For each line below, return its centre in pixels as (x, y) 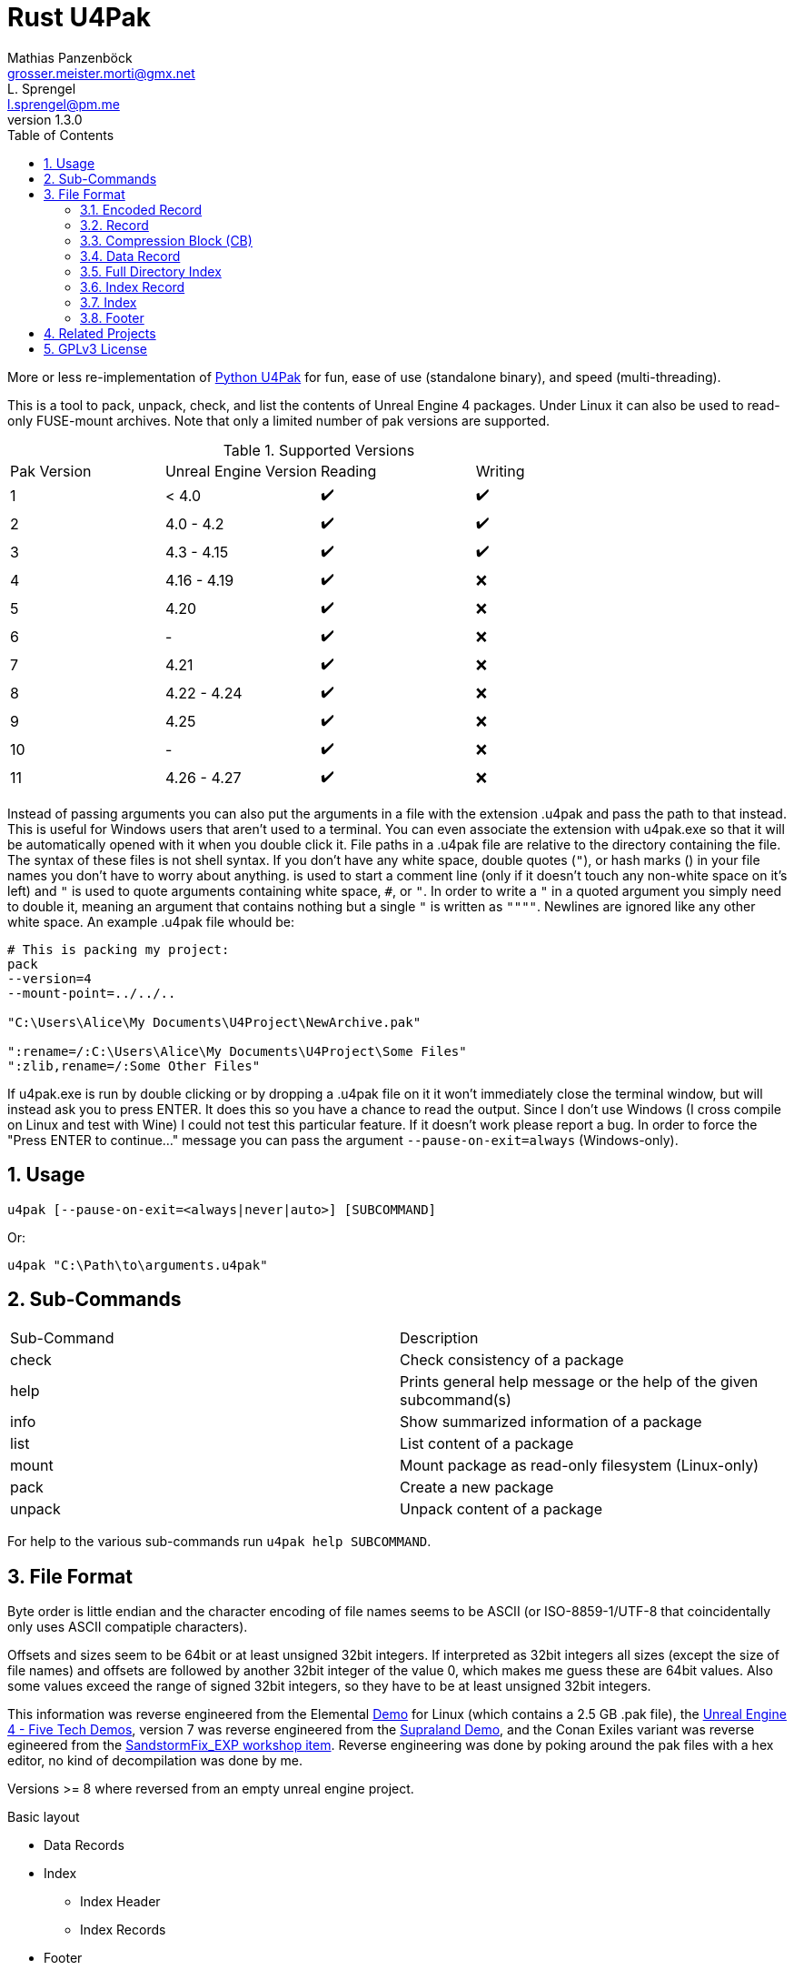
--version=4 (50, 978)
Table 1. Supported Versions (319, 450)
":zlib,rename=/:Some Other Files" (134, 1065)
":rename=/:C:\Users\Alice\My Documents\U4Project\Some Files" (237, 1051)
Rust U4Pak (79, 17)
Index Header (120, 1902)
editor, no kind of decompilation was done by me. (155, 1761)
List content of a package (487, 1444)
